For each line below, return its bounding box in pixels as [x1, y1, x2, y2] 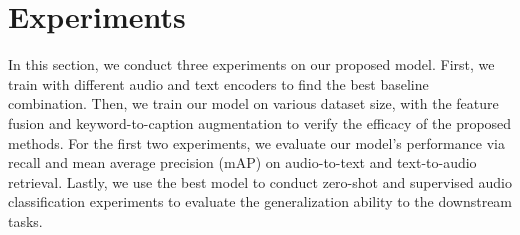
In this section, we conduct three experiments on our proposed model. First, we [8, 54, 495, 75]
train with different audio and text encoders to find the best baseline [8, 73, 429, 94]
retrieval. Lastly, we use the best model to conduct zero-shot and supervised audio [8, 171, 513, 192]
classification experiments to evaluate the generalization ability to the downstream [8, 191, 513, 212]
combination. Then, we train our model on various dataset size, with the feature [8, 93, 499, 114]
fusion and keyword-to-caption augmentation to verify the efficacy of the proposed [8, 112, 512, 133]
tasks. [8, 210, 43, 231]
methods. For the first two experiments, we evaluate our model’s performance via [8, 132, 505, 153]
